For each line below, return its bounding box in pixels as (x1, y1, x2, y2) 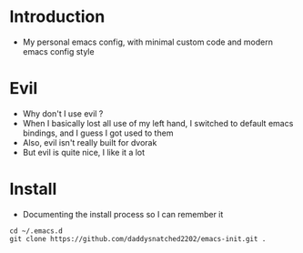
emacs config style (22, 46, 95, 56)
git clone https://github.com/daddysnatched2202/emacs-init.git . (9, 234, 267, 243)
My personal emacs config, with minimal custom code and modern (22, 36, 273, 47)
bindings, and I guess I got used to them (22, 127, 174, 138)
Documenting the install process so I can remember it (22, 208, 224, 219)
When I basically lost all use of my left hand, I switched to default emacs (22, 117, 294, 128)
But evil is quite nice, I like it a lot (22, 147, 146, 157)
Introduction (9, 6, 106, 27)
